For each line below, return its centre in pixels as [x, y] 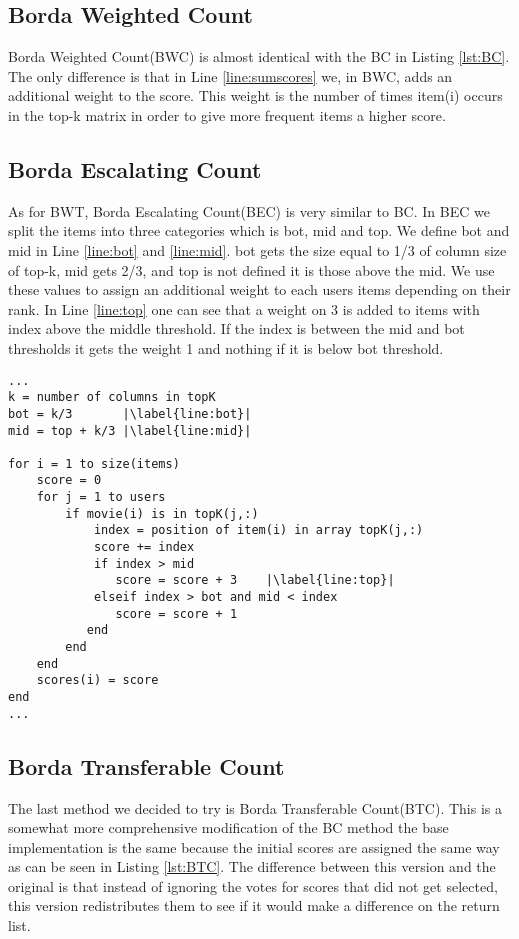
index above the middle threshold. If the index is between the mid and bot [236, 328]
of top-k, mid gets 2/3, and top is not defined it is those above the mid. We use [251, 269]
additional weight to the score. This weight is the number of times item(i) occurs [255, 95]
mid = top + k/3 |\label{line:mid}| [130, 430]
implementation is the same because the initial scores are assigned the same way [254, 846]
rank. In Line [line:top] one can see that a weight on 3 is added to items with [244, 308]
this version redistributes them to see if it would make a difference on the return [254, 905]
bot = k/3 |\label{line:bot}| [130, 413]
